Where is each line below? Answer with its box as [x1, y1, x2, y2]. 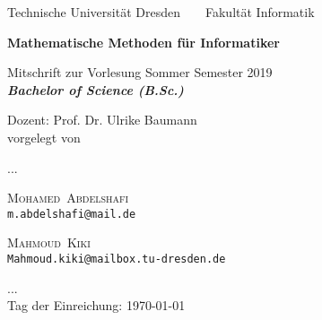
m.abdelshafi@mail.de [7, 207, 136, 221]
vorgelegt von [7, 127, 81, 146]
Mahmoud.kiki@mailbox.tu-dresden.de [7, 253, 226, 265]
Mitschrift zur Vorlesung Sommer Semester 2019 [7, 63, 273, 82]
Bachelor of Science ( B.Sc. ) [7, 80, 184, 99]
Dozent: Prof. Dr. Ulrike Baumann [7, 110, 197, 129]
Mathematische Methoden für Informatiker [7, 32, 280, 51]
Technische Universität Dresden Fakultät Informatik [7, 3, 315, 21]
